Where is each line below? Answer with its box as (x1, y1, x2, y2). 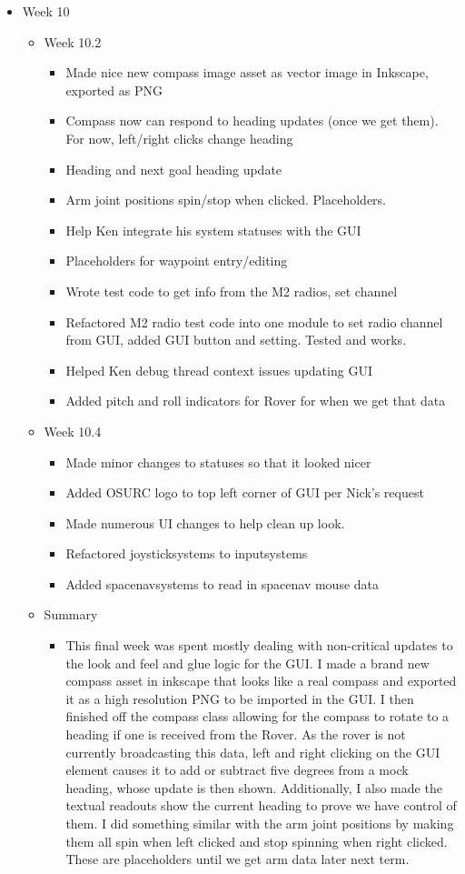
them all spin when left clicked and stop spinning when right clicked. (65, 831, 448, 850)
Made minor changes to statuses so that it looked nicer (65, 452, 371, 471)
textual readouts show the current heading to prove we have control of (65, 796, 457, 815)
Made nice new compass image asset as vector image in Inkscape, (65, 63, 429, 82)
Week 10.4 (44, 421, 102, 440)
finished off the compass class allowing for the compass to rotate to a (65, 707, 450, 726)
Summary (44, 605, 98, 624)
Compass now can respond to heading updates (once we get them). (65, 111, 439, 130)
